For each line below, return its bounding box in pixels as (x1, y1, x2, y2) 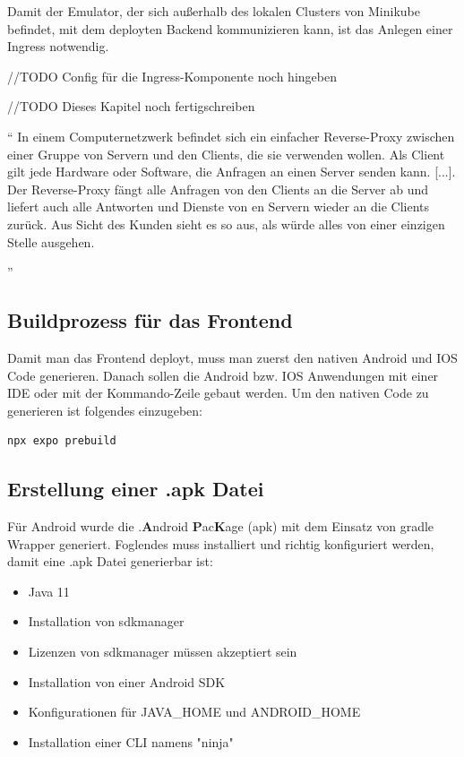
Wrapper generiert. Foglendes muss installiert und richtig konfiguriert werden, (7, 534, 434, 553)
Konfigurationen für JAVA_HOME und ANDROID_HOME (28, 702, 361, 721)
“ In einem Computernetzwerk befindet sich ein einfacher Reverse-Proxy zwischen (7, 126, 455, 145)
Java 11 (28, 581, 70, 600)
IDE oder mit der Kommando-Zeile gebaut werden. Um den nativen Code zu (7, 383, 429, 402)
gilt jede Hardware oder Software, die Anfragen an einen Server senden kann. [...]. (7, 162, 456, 181)
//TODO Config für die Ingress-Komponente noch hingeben (7, 66, 337, 85)
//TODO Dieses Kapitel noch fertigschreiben (7, 97, 255, 116)
